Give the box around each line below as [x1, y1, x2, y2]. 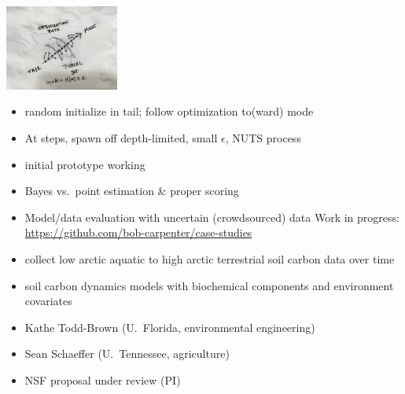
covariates [24, 293, 72, 309]
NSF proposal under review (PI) [24, 371, 181, 388]
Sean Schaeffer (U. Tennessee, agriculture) [24, 345, 230, 362]
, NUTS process [225, 130, 301, 146]
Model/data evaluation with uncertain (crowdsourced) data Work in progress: [24, 208, 399, 225]
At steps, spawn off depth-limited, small [24, 130, 218, 146]
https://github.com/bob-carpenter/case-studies [24, 224, 252, 241]
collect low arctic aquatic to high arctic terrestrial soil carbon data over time [24, 250, 395, 267]
